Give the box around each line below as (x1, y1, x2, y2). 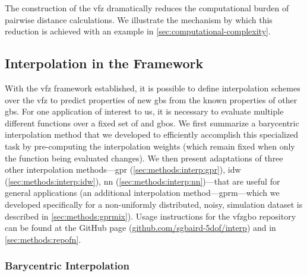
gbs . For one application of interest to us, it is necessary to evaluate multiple (5, 105, 284, 118)
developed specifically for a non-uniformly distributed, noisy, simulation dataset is (5, 198, 303, 210)
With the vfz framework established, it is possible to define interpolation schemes (5, 81, 300, 94)
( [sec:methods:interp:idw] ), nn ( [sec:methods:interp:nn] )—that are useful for (5, 175, 280, 187)
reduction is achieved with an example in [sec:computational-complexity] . (5, 25, 271, 37)
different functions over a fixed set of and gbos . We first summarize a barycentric (5, 116, 299, 129)
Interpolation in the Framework (5, 54, 204, 72)
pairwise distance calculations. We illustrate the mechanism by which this (5, 13, 273, 26)
